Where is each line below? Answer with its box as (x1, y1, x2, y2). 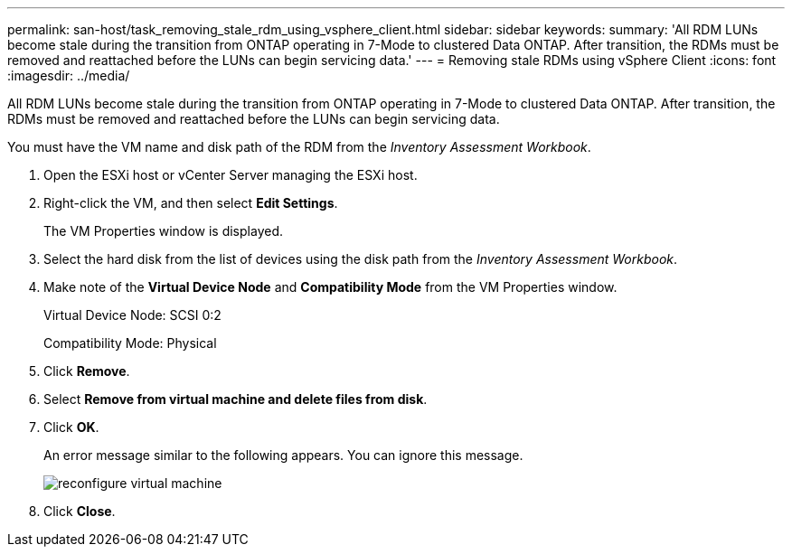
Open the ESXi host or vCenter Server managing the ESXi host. (43, 167, 418, 183)
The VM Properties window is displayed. (43, 223, 283, 239)
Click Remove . (43, 363, 130, 379)
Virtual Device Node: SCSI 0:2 (43, 307, 222, 323)
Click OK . (43, 419, 99, 435)
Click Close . (43, 503, 116, 519)
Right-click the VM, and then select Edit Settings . (43, 195, 338, 211)
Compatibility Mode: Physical (43, 335, 217, 351)
